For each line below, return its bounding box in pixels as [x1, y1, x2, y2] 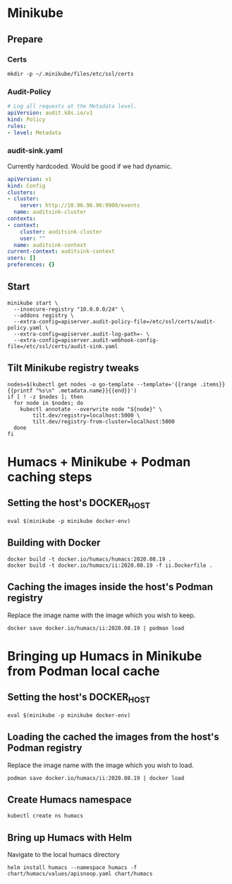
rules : [7, 122, 27, 130]
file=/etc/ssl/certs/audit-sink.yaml [7, 343, 118, 350]
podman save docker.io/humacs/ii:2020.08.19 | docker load [7, 774, 185, 781]
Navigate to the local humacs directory [7, 851, 120, 859]
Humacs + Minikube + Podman [7, 454, 191, 470]
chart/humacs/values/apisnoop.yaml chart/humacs [7, 871, 153, 878]
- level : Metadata [7, 129, 61, 136]
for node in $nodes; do [13, 399, 83, 406]
